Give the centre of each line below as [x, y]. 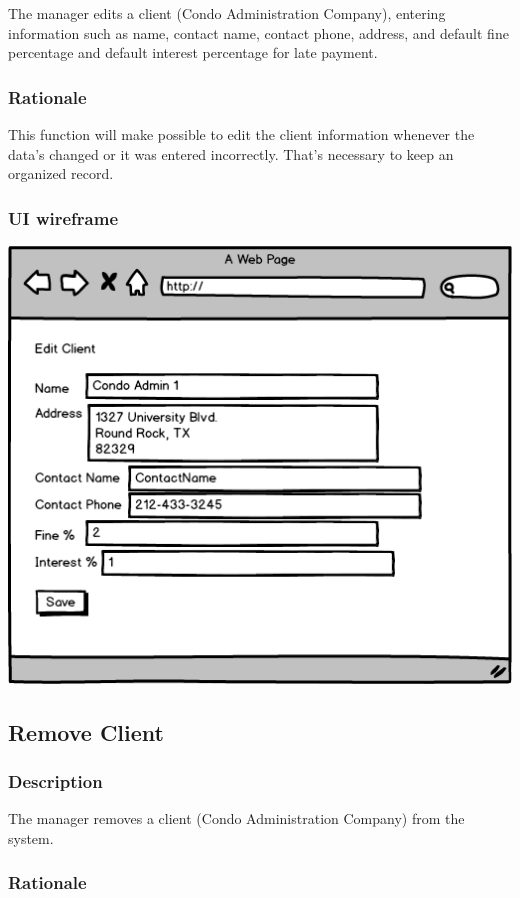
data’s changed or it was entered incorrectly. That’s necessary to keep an [231, 153]
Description [55, 780]
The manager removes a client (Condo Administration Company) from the [236, 818]
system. [31, 837]
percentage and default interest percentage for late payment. [193, 52]
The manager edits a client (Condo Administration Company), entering [227, 13]
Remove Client [86, 731]
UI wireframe [63, 217]
